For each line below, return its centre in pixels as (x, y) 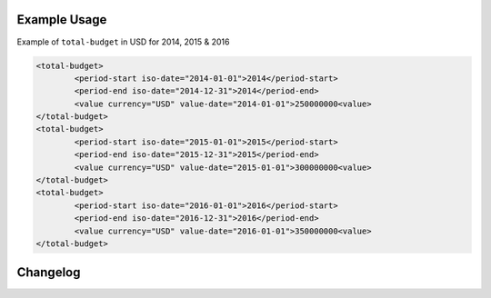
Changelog (49, 273)
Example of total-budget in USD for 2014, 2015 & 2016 (123, 42)
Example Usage (62, 20)
